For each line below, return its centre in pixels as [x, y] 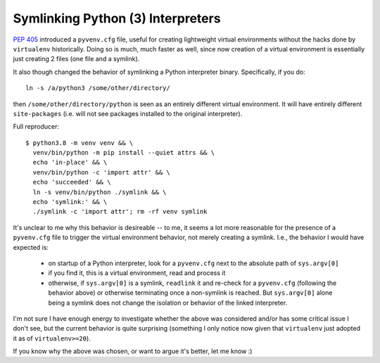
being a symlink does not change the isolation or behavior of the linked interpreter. [168, 302]
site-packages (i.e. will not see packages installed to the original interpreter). [128, 113]
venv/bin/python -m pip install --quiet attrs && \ [123, 153]
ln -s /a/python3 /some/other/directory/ [98, 88]
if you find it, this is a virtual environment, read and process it [137, 273]
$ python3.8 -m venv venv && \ [80, 143]
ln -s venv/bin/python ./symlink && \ [100, 192]
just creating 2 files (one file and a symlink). [76, 59]
